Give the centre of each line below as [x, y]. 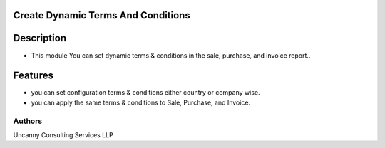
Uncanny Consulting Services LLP [63, 134]
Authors [28, 121]
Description [40, 38]
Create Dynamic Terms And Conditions [102, 15]
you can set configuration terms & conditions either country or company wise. [145, 92]
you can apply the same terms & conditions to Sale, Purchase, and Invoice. [141, 102]
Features [33, 76]
